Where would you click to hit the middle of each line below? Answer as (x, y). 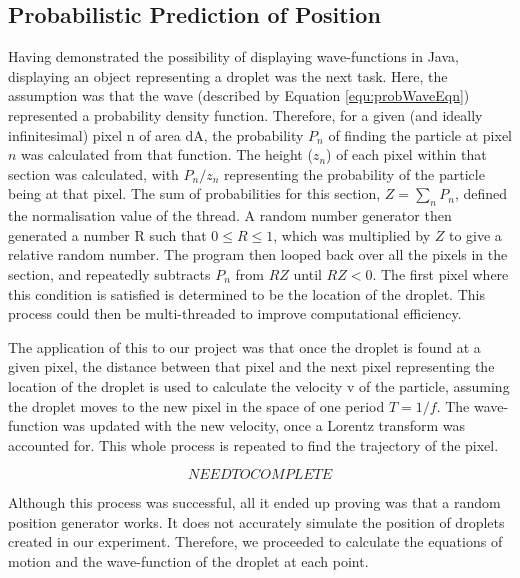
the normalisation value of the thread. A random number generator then (230, 215)
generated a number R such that (107, 234)
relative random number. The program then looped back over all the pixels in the (258, 254)
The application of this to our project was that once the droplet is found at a (244, 346)
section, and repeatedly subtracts (109, 273)
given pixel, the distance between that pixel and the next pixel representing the (251, 366)
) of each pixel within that (406, 154)
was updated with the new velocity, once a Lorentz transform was (264, 425)
